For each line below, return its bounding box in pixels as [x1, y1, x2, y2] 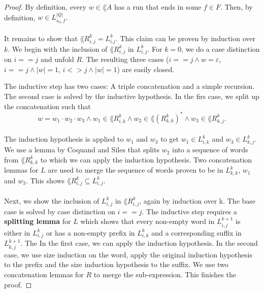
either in [4, 227, 30, 238]
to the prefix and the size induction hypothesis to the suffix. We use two [4, 259, 228, 270]
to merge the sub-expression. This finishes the [93, 269, 236, 280]
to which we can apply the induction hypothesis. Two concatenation [40, 154, 252, 165]
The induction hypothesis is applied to [4, 134, 124, 144]
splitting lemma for [4, 216, 71, 226]
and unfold [41, 54, 74, 64]
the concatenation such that [4, 101, 91, 111]
